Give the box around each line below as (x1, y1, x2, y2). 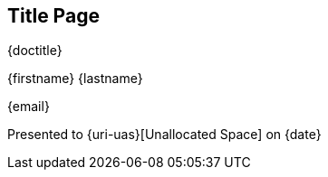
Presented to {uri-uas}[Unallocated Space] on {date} (7, 126, 322, 143)
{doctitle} (7, 42, 63, 59)
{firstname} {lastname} (7, 70, 143, 87)
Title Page (7, 5, 100, 27)
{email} (7, 98, 50, 115)
